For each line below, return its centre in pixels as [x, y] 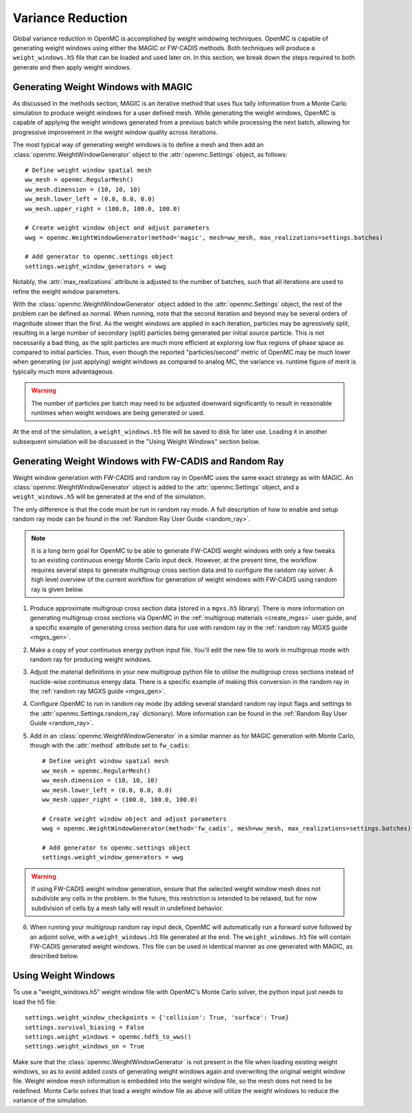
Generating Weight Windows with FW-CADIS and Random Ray [148, 461]
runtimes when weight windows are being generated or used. [118, 412]
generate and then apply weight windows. [72, 67]
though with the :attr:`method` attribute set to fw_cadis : [110, 745]
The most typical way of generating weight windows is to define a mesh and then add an [138, 145]
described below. [54, 956]
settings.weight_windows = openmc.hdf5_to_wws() [108, 1037]
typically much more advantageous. [64, 371]
